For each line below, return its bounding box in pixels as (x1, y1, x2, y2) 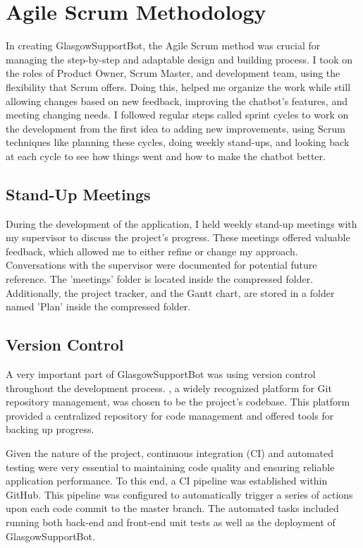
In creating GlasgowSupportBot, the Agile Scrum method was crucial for (6, 38, 321, 53)
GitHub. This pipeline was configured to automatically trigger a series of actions (6, 487, 353, 501)
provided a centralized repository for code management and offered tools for (6, 408, 334, 422)
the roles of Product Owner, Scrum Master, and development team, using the (6, 66, 340, 80)
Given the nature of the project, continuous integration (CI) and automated (6, 446, 334, 460)
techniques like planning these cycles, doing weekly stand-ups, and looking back (6, 135, 350, 150)
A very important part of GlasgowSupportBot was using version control (6, 367, 316, 382)
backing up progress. (6, 422, 94, 437)
